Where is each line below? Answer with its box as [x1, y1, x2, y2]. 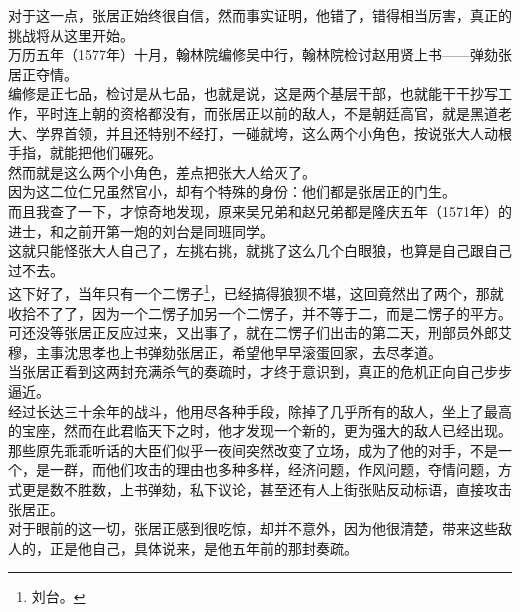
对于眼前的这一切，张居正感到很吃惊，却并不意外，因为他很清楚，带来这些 [8, 518, 498, 539]
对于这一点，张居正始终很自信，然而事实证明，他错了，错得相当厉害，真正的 [8, 5, 512, 25]
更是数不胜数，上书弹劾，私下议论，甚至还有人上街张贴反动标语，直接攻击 [21, 478, 512, 499]
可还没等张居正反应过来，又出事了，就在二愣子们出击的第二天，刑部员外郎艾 [8, 322, 512, 343]
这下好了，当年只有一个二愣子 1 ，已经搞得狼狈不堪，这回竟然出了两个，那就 [8, 280, 504, 303]
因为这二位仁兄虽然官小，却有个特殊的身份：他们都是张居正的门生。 [8, 181, 456, 202]
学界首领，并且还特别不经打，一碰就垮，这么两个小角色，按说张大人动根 [35, 122, 512, 143]
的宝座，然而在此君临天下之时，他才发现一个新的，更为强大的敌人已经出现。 [8, 420, 512, 441]
